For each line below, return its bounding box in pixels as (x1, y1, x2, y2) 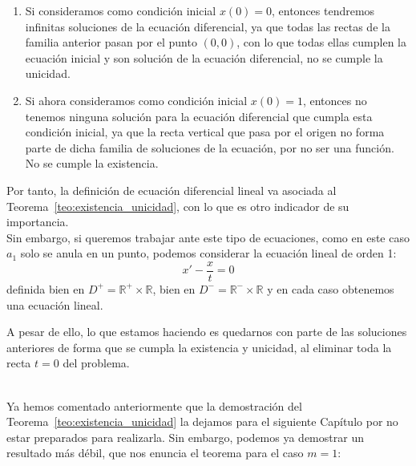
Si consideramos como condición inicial (25, 2, 216, 18)
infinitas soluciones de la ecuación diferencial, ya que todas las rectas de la (25, 18, 390, 34)
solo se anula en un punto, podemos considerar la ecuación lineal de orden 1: (20, 245, 397, 261)
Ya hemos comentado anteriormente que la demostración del (6, 397, 302, 414)
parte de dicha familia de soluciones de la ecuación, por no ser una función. (25, 139, 394, 156)
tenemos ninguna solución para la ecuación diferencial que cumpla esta (25, 107, 373, 124)
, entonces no (302, 91, 367, 108)
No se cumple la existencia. (25, 155, 159, 172)
